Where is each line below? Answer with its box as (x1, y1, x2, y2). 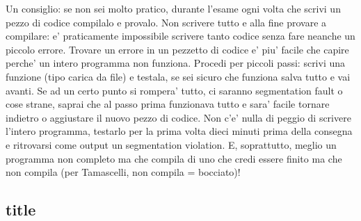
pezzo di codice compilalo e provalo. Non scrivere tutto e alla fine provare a (6, 15, 327, 29)
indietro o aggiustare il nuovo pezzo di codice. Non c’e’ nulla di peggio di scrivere (6, 110, 351, 124)
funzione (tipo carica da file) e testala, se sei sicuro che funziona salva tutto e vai (6, 69, 351, 83)
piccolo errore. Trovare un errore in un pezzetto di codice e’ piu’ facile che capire (6, 42, 349, 56)
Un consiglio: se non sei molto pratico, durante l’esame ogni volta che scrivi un (6, 1, 341, 15)
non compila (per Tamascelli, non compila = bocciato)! (6, 165, 241, 179)
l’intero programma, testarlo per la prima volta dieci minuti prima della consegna (6, 124, 353, 138)
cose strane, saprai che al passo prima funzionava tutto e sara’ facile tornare (6, 97, 330, 111)
